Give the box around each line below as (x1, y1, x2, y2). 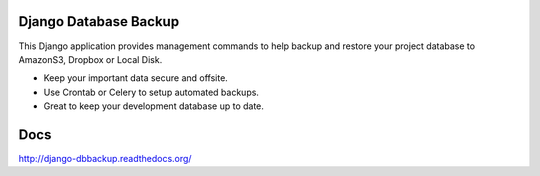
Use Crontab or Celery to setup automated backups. (43, 86, 260, 98)
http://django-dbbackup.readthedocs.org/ (18, 152, 192, 164)
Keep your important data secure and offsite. (43, 72, 229, 84)
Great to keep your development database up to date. (43, 100, 265, 112)
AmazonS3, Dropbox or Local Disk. (18, 53, 163, 65)
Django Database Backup (18, 13, 180, 30)
